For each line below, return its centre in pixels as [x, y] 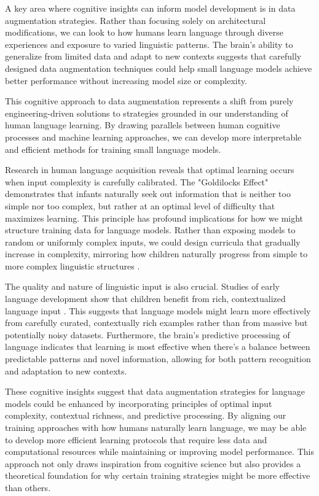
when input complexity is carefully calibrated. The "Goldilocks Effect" [137, 181]
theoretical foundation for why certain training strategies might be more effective [158, 475]
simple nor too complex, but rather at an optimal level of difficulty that [140, 205]
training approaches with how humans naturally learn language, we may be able [156, 427]
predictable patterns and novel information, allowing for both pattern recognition [158, 359]
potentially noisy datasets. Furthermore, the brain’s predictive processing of [148, 334]
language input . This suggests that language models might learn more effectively [158, 310]
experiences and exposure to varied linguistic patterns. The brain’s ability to [149, 44]
